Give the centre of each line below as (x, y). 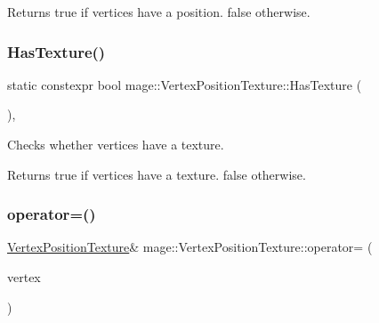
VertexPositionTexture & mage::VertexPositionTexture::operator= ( (190, 247)
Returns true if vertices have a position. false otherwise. (159, 12)
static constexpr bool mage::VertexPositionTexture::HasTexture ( (185, 84)
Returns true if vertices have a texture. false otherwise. (157, 174)
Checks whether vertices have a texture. (116, 144)
